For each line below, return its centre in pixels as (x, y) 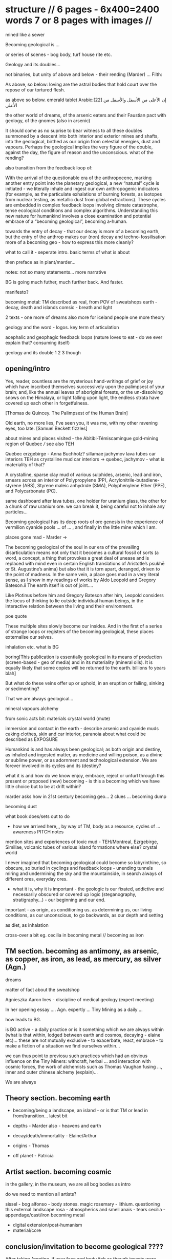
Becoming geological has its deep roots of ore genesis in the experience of (84, 522)
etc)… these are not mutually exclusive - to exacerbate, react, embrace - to (84, 1040)
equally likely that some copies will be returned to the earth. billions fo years (85, 667)
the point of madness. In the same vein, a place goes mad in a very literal (82, 574)
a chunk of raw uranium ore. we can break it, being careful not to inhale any (85, 506)
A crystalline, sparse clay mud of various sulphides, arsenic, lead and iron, (84, 474)
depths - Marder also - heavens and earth (57, 1126)
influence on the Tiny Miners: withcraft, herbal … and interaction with (78, 1061)
